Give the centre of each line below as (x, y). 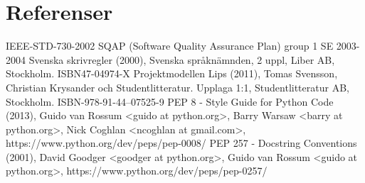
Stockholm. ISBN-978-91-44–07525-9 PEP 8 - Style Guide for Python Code (170, 101)
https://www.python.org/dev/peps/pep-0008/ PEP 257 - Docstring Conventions (181, 143)
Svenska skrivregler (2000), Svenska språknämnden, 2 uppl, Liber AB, (182, 59)
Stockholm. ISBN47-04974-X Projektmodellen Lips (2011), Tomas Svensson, (172, 73)
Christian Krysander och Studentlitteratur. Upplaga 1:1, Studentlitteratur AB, (178, 87)
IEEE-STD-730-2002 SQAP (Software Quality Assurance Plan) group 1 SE (170, 46)
